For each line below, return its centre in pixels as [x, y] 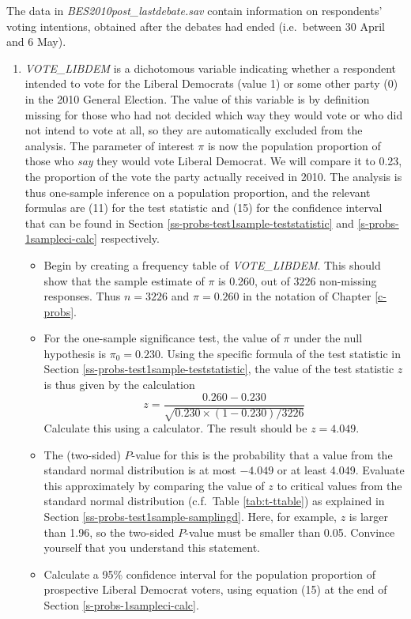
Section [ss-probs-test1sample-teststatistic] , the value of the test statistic [219, 369]
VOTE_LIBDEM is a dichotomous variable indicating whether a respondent [211, 68]
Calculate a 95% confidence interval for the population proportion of [210, 574]
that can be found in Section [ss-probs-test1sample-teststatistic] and [189, 223]
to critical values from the [339, 485]
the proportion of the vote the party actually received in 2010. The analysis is [213, 176]
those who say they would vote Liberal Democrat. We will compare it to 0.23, [213, 161]
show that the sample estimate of [124, 280]
